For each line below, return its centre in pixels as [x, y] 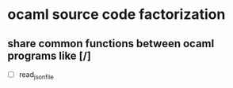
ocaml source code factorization [116, 15]
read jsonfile [36, 75]
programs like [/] [50, 55]
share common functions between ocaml [111, 44]
